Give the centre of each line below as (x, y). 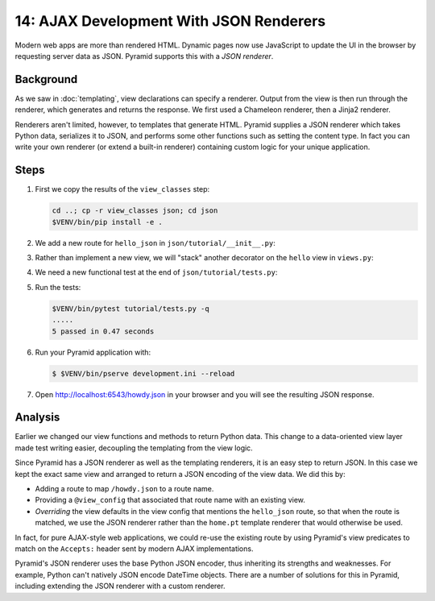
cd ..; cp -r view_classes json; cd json (135, 211)
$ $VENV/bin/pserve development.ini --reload (143, 373)
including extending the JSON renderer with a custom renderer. (120, 586)
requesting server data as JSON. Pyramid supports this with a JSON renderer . (144, 56)
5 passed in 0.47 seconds (103, 331)
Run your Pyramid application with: (93, 352)
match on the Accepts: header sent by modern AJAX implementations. (134, 549)
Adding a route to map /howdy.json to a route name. (124, 489)
